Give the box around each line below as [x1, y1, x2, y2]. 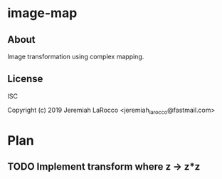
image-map [7, 5, 78, 21]
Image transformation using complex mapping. [7, 52, 144, 61]
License [7, 73, 43, 85]
